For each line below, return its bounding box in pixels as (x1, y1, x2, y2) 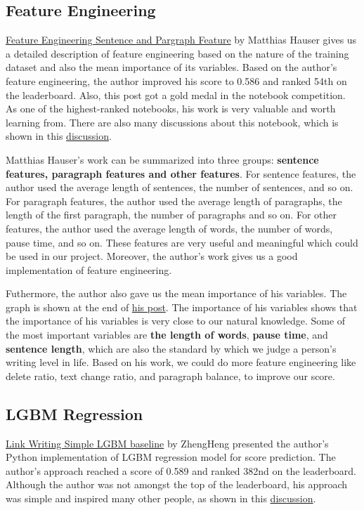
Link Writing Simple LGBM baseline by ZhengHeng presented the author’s (6, 436, 329, 450)
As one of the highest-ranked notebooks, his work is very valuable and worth (6, 101, 336, 116)
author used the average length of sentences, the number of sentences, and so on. (6, 180, 353, 195)
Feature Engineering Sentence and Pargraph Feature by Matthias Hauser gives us (6, 32, 357, 47)
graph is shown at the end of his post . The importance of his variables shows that (6, 299, 358, 314)
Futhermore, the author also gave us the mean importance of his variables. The (6, 286, 347, 301)
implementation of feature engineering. (6, 262, 172, 277)
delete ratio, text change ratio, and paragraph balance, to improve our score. (6, 368, 335, 383)
